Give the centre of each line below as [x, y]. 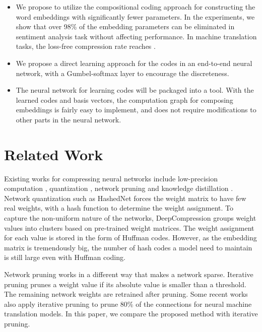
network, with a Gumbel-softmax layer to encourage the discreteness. [122, 73]
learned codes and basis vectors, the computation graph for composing [124, 99]
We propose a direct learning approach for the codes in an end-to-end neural [134, 63]
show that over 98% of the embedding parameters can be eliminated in [125, 26]
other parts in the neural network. [69, 119]
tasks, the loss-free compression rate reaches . [86, 46]
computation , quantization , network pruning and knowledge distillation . [119, 188]
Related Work [54, 154]
